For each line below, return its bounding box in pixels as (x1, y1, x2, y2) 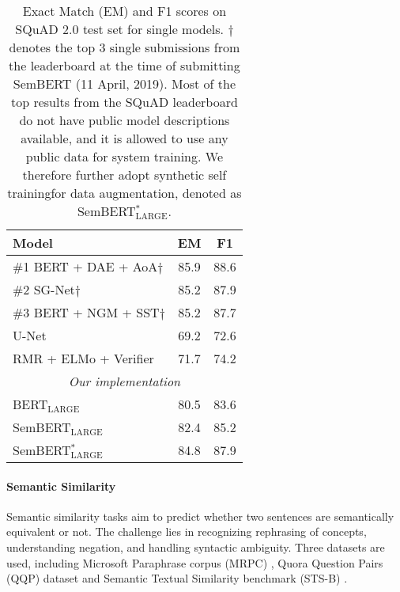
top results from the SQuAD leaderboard (10, 93, 238, 111)
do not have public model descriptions (19, 111, 230, 129)
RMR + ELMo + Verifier (13, 349, 154, 367)
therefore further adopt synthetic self (22, 165, 227, 184)
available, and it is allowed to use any (21, 129, 228, 147)
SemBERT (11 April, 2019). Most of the (13, 74, 236, 93)
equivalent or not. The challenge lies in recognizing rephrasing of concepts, (6, 523, 367, 540)
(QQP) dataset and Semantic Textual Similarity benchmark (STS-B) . (6, 570, 348, 586)
